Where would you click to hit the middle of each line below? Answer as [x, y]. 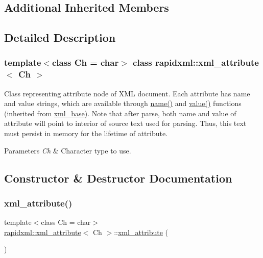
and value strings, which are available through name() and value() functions [123, 103]
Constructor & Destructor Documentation [118, 178]
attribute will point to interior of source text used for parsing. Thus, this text [125, 123]
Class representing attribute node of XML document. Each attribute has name [127, 93]
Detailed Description [60, 37]
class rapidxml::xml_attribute [196, 62]
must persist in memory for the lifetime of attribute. [86, 133]
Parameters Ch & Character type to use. [68, 150]
